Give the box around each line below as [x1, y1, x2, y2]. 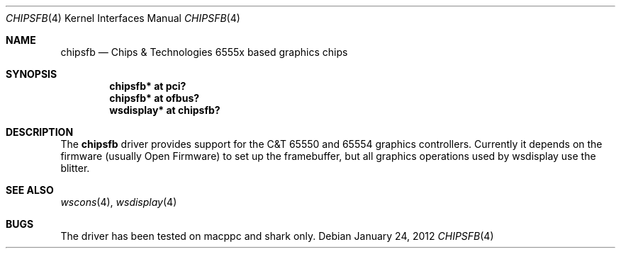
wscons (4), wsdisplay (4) [60, 196, 177, 208]
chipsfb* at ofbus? [109, 92, 200, 104]
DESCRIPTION [6, 126, 74, 138]
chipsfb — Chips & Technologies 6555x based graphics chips [60, 46, 348, 58]
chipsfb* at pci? [109, 80, 186, 92]
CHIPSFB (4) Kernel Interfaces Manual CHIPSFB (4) [6, 12, 240, 24]
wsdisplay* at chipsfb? [109, 104, 220, 116]
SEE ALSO [6, 184, 54, 196]
